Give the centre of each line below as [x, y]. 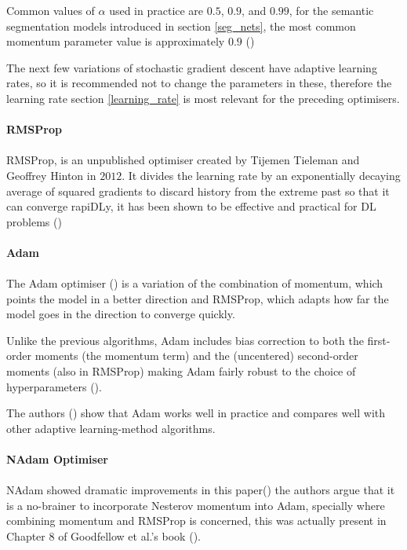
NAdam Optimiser [57, 459]
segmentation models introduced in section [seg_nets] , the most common [181, 26]
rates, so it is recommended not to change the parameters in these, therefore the [199, 83]
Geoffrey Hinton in [51, 175]
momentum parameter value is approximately [116, 41]
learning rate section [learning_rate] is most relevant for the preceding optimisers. [203, 98]
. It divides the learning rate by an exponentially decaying [261, 175]
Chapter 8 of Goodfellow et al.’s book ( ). [104, 536]
